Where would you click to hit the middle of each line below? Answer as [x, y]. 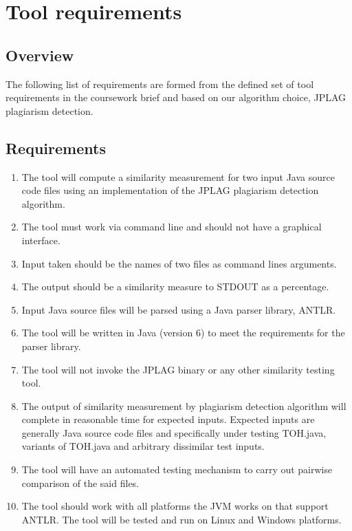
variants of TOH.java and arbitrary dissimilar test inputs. [143, 446]
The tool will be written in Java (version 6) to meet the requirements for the [183, 333]
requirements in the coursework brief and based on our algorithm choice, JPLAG [176, 97]
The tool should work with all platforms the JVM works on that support [175, 506]
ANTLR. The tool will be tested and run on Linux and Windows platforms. [181, 519]
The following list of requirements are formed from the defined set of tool [160, 84]
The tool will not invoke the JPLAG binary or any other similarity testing [178, 369]
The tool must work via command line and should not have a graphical [172, 227]
